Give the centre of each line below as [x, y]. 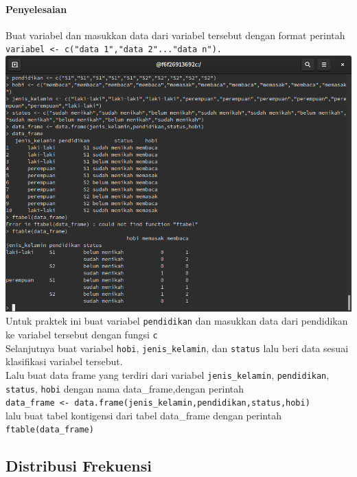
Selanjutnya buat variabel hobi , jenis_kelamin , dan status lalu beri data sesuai [177, 348]
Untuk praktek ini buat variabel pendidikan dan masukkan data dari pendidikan [177, 321]
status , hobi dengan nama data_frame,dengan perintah [125, 388]
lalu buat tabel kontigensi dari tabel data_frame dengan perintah [143, 415]
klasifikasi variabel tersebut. [64, 361]
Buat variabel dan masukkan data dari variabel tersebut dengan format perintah [175, 35]
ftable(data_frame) [50, 430]
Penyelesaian [36, 9]
